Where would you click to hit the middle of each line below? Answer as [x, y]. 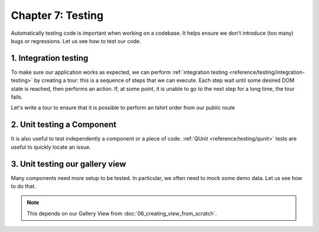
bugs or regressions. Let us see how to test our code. [76, 41]
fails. [17, 97]
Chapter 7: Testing [57, 15]
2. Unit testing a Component [64, 125]
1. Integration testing [50, 58]
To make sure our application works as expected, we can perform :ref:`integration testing [119, 72]
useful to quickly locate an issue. [51, 147]
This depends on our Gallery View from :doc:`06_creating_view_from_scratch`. [122, 213]
